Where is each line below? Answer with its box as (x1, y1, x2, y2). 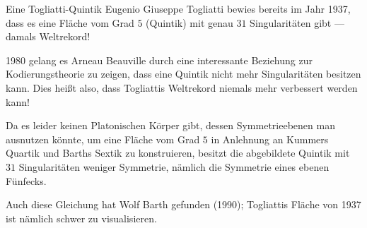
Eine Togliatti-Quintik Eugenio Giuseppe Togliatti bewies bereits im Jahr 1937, (6, 1, 351, 16)
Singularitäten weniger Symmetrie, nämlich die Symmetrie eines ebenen (18, 159, 330, 174)
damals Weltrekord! (6, 29, 91, 44)
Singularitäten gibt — (250, 15, 344, 30)
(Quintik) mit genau (146, 15, 233, 30)
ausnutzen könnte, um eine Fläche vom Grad (6, 131, 200, 146)
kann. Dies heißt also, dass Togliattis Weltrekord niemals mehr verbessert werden (6, 80, 358, 95)
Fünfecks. (6, 173, 47, 188)
